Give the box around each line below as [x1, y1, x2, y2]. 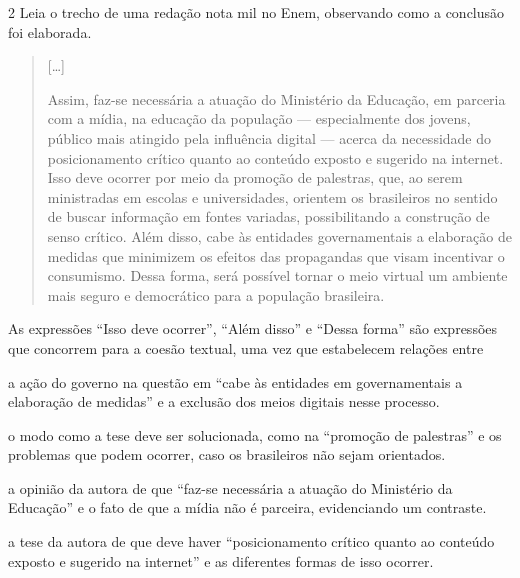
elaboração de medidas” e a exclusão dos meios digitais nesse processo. [8, 391, 440, 412]
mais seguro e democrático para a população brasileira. [47, 284, 385, 305]
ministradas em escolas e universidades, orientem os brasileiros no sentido [47, 186, 498, 207]
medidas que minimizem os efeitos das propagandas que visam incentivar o [47, 245, 505, 266]
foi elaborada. [8, 21, 92, 42]
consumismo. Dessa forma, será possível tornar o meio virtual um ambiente [47, 265, 508, 286]
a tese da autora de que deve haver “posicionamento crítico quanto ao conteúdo [8, 531, 495, 552]
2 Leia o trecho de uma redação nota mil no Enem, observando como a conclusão [8, 2, 505, 22]
